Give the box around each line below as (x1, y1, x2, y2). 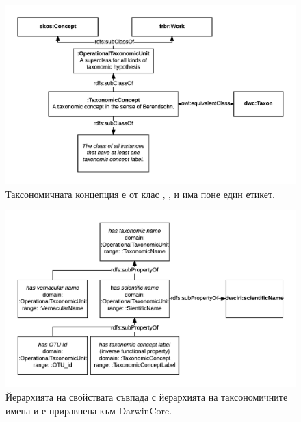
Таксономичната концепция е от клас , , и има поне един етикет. (5, 186, 275, 201)
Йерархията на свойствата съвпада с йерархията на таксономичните (5, 390, 288, 404)
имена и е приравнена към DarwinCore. (5, 403, 172, 417)
